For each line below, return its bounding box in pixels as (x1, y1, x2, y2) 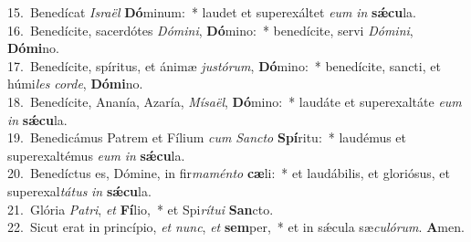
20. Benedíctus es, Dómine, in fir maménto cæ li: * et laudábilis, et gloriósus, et (7, 163, 450, 183)
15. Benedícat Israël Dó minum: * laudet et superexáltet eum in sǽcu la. (7, 3, 416, 21)
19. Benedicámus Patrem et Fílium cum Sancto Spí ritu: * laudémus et (7, 128, 407, 147)
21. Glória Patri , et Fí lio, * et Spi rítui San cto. (7, 199, 274, 218)
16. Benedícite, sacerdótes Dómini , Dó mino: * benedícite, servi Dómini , (7, 20, 413, 39)
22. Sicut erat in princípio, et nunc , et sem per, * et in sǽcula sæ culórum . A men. (7, 217, 465, 237)
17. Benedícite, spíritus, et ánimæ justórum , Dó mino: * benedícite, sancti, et (7, 56, 441, 75)
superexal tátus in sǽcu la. (7, 181, 152, 200)
